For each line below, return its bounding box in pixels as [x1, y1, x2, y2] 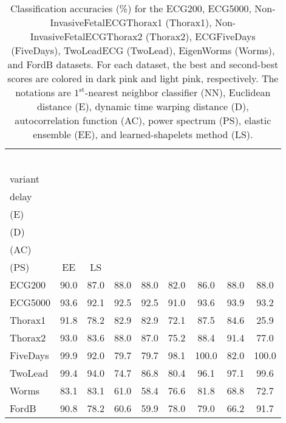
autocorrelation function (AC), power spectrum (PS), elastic [15, 113, 271, 127]
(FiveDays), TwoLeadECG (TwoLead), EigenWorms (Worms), [11, 43, 275, 57]
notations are [15, 85, 71, 99]
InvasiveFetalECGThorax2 [30, 29, 143, 43]
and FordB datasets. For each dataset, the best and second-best [7, 57, 279, 71]
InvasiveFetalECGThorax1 [50, 15, 163, 29]
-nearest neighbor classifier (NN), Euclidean [84, 85, 271, 99]
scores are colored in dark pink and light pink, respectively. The [7, 71, 279, 85]
